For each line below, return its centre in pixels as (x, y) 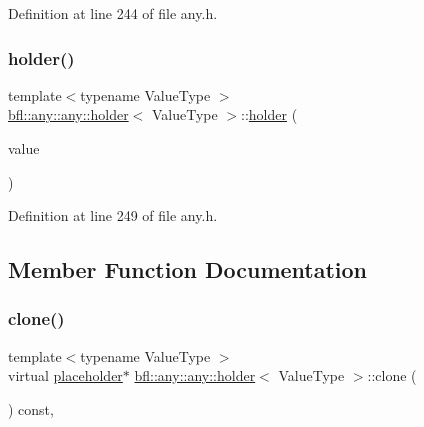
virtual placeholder (65, 375)
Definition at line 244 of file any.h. (113, 13)
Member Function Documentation (188, 269)
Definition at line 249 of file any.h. (113, 215)
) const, (31, 408)
